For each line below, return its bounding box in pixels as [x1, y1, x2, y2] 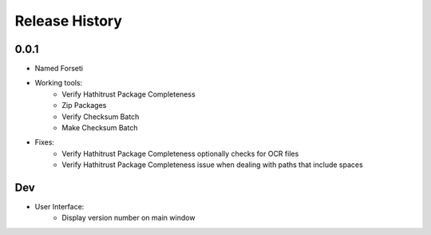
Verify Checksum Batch [61, 112, 140, 121]
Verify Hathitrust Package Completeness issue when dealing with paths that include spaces [61, 160, 363, 169]
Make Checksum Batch [61, 123, 138, 133]
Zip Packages [61, 101, 107, 110]
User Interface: [34, 202, 85, 212]
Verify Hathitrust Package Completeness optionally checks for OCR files [61, 149, 299, 158]
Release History [14, 12, 123, 30]
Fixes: [34, 137, 55, 147]
